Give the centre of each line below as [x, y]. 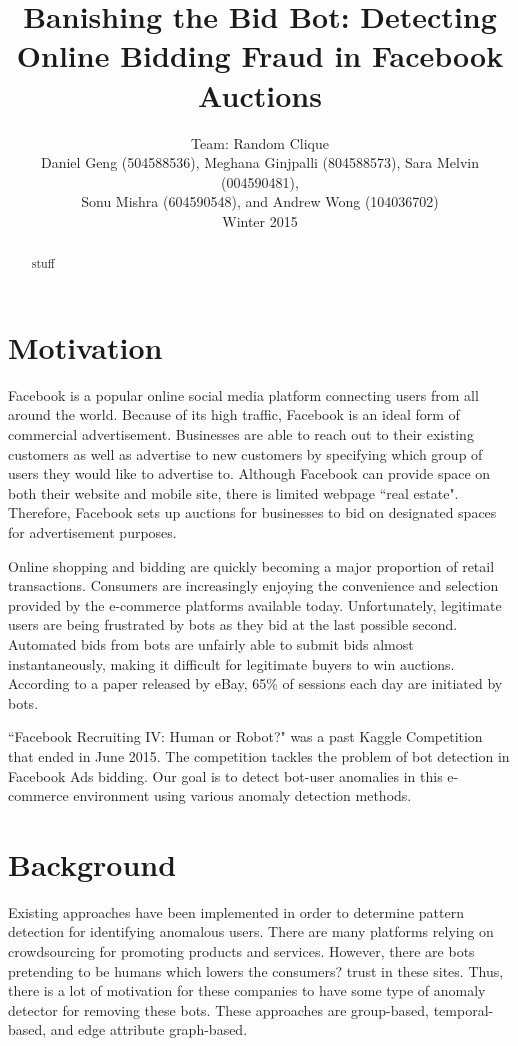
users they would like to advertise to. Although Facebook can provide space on [249, 473]
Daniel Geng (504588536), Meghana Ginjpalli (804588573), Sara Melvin [260, 162]
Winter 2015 [260, 220]
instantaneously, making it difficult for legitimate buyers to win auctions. [231, 663]
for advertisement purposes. [92, 532]
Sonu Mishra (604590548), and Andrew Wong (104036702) [260, 201]
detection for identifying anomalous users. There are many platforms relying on [251, 931]
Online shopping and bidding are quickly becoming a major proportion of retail [251, 565]
